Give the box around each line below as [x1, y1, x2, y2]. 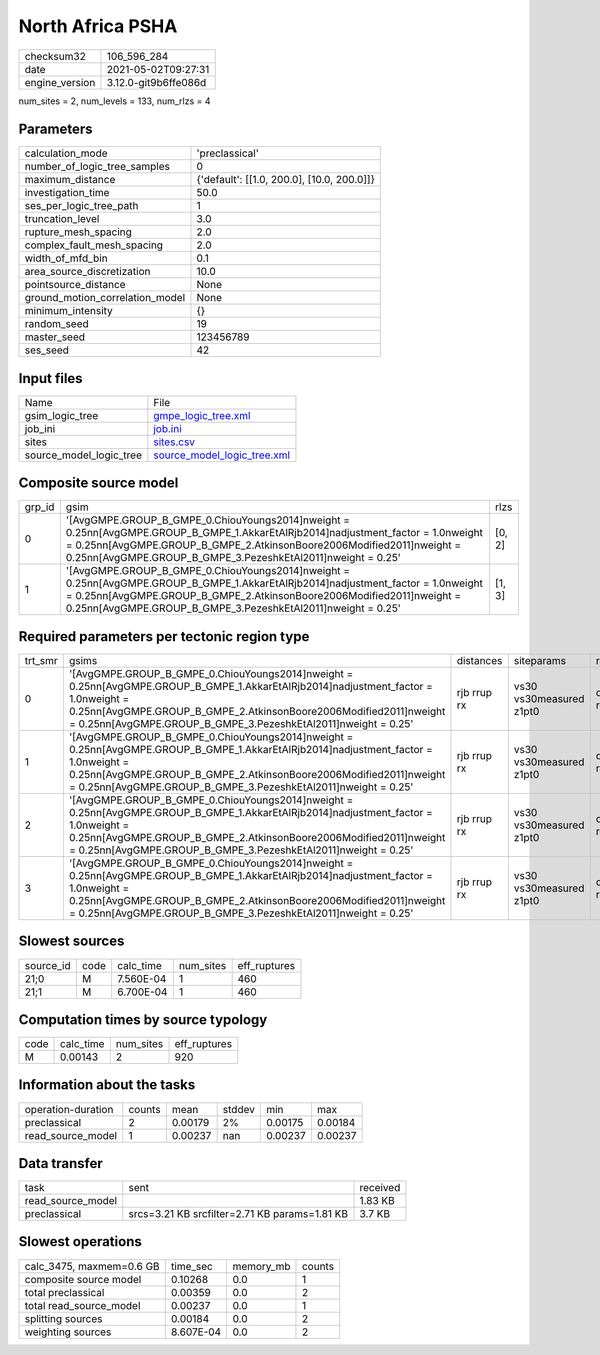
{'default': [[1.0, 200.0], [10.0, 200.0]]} [196, 173, 375, 187]
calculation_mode [24, 146, 109, 160]
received [359, 1181, 401, 1195]
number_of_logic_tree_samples [24, 160, 170, 174]
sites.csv [153, 435, 195, 449]
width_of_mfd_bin [24, 251, 109, 265]
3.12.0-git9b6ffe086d [106, 75, 207, 89]
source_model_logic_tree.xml [153, 448, 290, 462]
